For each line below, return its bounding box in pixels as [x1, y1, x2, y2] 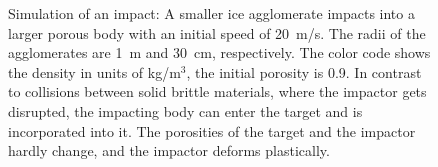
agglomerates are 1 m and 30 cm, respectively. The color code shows [8, 42, 431, 63]
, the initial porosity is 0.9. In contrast [186, 61, 422, 82]
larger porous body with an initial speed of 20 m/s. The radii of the [8, 22, 426, 43]
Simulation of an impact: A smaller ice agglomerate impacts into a [8, 3, 415, 23]
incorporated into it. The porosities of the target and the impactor [8, 120, 416, 141]
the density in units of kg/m [8, 61, 181, 82]
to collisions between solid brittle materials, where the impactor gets [8, 81, 427, 102]
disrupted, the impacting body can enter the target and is [8, 100, 363, 121]
